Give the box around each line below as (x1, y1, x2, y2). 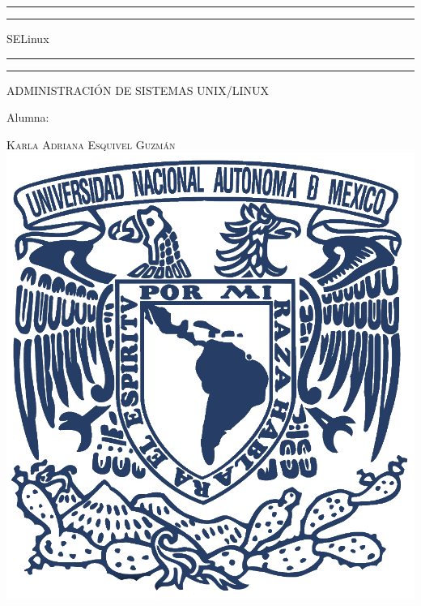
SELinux (6, 30, 49, 46)
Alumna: (6, 109, 49, 126)
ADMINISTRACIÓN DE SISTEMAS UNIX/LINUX (6, 81, 269, 98)
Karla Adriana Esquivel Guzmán (6, 135, 176, 153)
